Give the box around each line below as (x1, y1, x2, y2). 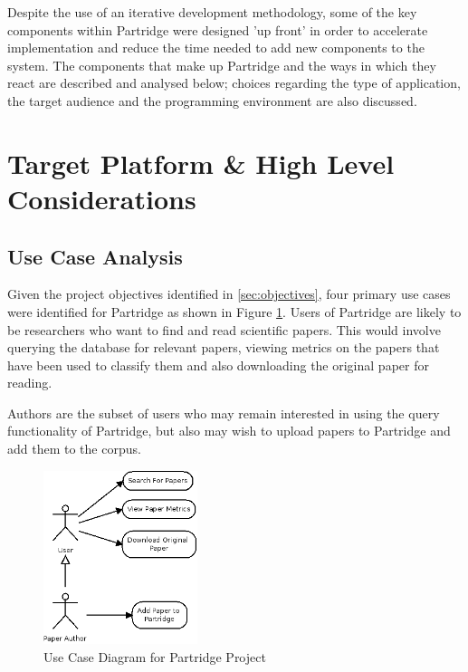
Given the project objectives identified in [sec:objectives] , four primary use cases (7, 284, 451, 303)
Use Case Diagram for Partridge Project (43, 647, 266, 666)
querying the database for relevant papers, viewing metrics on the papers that (7, 338, 440, 357)
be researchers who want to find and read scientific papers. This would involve (7, 320, 441, 339)
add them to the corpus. (7, 439, 141, 458)
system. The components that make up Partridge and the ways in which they (7, 55, 436, 74)
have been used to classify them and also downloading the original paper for (7, 355, 429, 374)
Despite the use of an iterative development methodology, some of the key (7, 3, 417, 21)
